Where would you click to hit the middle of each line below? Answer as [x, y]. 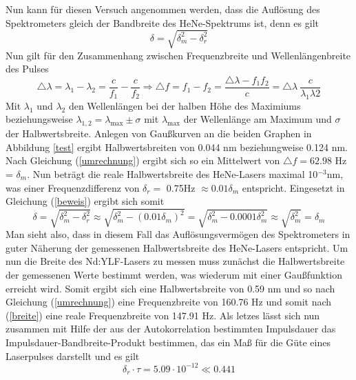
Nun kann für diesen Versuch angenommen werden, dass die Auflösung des [163, 9]
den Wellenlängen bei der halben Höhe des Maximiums [185, 105]
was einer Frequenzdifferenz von [73, 187]
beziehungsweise [39, 119]
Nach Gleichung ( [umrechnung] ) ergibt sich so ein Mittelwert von [143, 160]
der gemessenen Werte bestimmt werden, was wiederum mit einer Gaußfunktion [174, 275]
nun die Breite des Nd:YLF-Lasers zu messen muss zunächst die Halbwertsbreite [175, 261]
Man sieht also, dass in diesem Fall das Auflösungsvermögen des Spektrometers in [178, 234]
